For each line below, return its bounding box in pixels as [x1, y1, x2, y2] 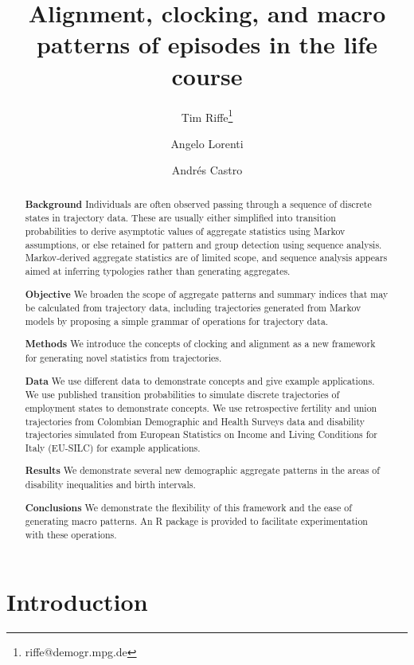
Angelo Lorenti [170, 135, 244, 151]
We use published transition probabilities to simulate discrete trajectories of [25, 388, 340, 401]
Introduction [6, 585, 148, 617]
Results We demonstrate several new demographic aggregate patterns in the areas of [25, 464, 380, 478]
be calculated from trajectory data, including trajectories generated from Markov [25, 301, 361, 315]
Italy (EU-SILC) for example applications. [25, 440, 201, 454]
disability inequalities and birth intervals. [25, 478, 196, 491]
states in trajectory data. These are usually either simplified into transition [25, 211, 336, 225]
